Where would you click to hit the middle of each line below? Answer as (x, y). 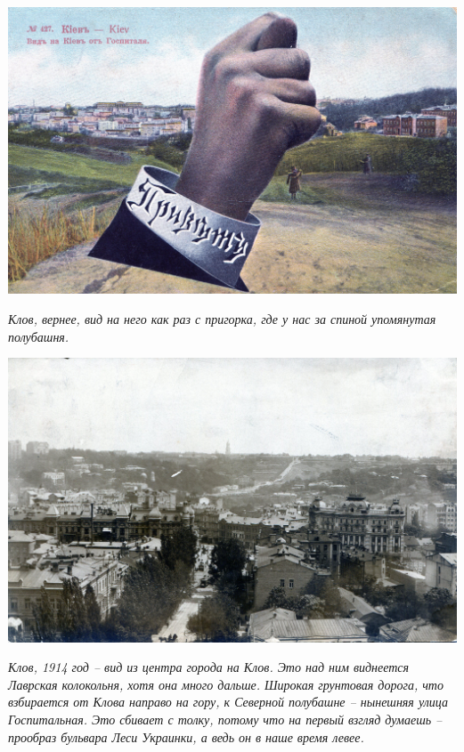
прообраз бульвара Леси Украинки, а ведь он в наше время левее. (186, 736)
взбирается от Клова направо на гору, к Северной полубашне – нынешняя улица (228, 702)
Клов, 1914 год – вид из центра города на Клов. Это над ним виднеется (209, 667)
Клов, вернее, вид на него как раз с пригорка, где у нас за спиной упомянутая (222, 318)
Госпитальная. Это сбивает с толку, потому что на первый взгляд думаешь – (225, 719)
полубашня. (39, 336)
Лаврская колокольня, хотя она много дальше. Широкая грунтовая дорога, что (226, 684)
